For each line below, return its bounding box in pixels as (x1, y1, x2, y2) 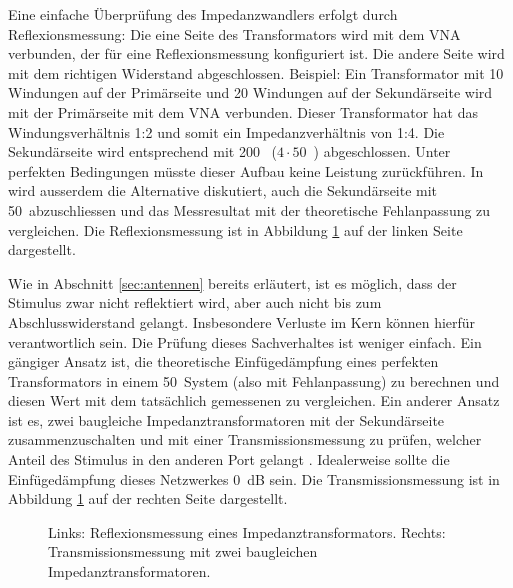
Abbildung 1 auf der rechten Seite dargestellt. (8, 488, 288, 509)
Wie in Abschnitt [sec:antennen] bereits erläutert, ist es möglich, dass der (8, 272, 457, 293)
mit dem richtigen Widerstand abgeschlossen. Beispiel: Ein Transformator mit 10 (8, 62, 504, 83)
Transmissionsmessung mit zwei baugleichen (48, 541, 318, 562)
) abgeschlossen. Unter (313, 141, 451, 162)
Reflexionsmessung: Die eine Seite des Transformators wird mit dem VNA (8, 23, 461, 44)
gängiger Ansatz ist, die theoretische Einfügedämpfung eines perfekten (8, 351, 439, 372)
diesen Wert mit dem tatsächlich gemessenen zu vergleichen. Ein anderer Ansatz (8, 390, 500, 411)
